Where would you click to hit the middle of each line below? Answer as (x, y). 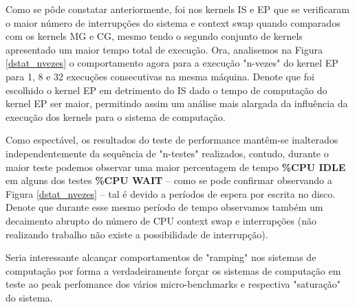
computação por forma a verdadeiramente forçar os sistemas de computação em (173, 270)
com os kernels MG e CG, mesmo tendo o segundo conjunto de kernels (154, 36)
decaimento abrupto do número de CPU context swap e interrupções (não (161, 220)
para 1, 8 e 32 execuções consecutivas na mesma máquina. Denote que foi (160, 76)
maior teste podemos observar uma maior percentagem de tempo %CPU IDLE (176, 167)
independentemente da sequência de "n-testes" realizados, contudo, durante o (167, 153)
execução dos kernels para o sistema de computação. (116, 116)
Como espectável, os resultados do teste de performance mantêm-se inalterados (172, 140)
